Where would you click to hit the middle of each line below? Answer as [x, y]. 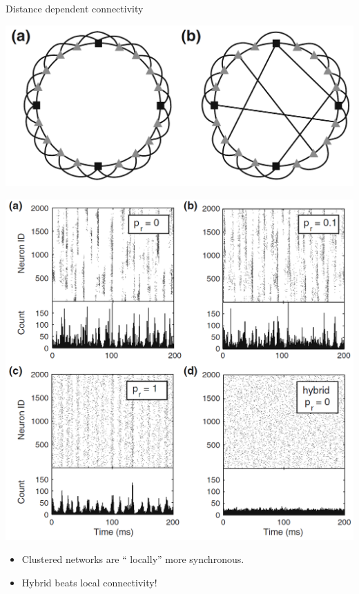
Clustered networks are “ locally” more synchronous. [133, 559]
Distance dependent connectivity [75, 8]
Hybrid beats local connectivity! [89, 582]
